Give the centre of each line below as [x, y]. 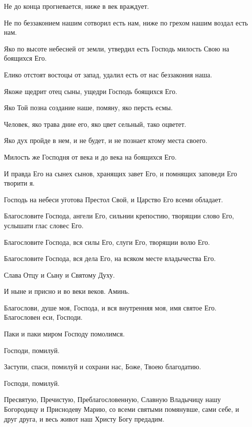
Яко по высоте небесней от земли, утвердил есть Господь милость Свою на [117, 48]
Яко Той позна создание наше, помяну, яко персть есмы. [88, 107]
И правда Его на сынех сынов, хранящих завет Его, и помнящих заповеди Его [121, 173]
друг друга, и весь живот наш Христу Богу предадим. [84, 418]
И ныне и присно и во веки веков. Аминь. [67, 291]
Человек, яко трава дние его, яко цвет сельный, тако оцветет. [95, 124]
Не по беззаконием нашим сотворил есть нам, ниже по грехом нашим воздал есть [126, 22]
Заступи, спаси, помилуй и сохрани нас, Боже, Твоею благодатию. [103, 367]
